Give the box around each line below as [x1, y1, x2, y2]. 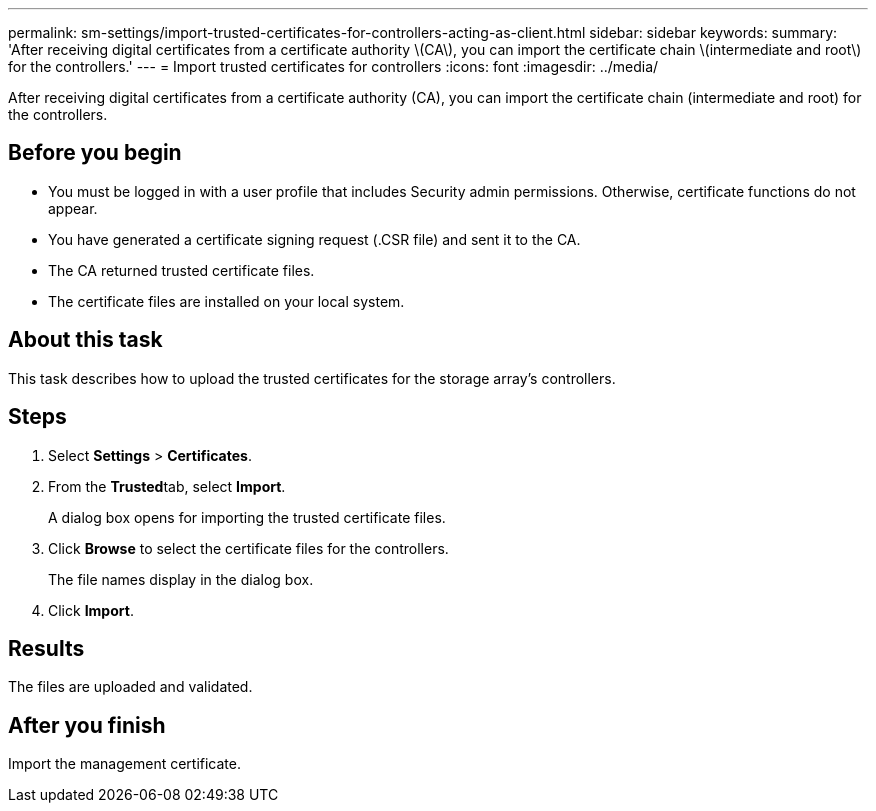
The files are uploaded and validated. [8, 678, 253, 696]
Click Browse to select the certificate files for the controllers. [48, 539, 449, 557]
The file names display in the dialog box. [48, 570, 314, 588]
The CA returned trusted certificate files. [48, 261, 315, 279]
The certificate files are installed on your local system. [48, 292, 405, 310]
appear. [48, 199, 98, 217]
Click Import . [48, 601, 134, 619]
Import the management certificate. [8, 755, 242, 773]
